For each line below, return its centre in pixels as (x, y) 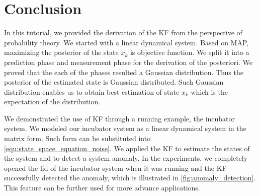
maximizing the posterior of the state (61, 52)
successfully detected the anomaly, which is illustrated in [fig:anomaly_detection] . (130, 178)
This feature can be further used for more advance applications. (102, 188)
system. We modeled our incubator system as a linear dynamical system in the (125, 128)
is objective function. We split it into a (190, 52)
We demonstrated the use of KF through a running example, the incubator (120, 118)
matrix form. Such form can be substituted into (77, 138)
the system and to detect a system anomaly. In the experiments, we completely (126, 158)
